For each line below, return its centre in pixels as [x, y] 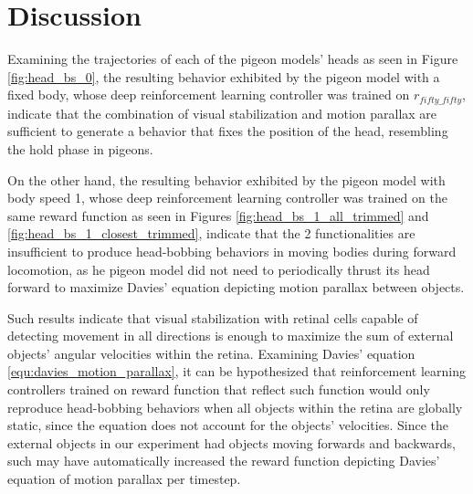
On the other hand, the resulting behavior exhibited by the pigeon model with [226, 179]
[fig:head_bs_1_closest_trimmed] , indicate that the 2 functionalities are [211, 233]
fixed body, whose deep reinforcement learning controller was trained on [209, 95]
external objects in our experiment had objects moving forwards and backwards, [231, 442]
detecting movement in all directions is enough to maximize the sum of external [231, 336]
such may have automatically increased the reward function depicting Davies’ [224, 461]
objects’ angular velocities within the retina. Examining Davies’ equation [211, 353]
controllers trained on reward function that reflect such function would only [219, 389]
